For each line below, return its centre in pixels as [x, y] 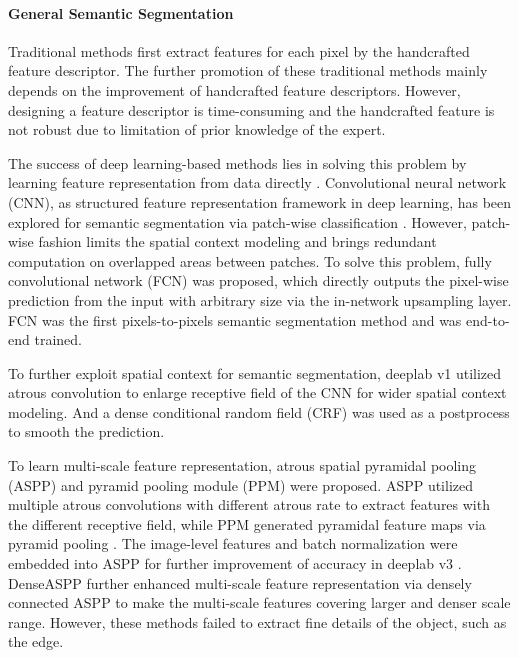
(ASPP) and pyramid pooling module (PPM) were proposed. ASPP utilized [241, 484]
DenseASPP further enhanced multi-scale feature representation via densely [240, 582]
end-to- [488, 319]
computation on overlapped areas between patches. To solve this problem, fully [250, 260]
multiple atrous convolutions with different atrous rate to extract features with [249, 504]
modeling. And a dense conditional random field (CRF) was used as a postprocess [259, 411]
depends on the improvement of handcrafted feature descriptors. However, [234, 89]
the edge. [36, 641]
